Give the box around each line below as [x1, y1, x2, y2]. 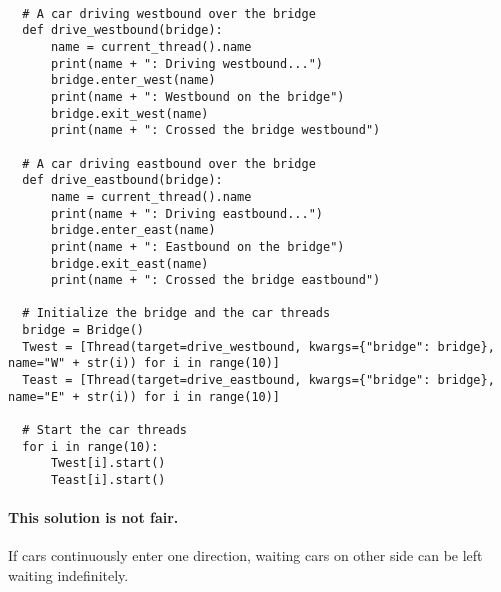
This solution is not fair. [8, 507, 179, 528]
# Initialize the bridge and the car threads [22, 306, 331, 321]
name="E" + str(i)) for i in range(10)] [8, 389, 281, 404]
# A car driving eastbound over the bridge [22, 156, 316, 171]
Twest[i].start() [50, 456, 166, 471]
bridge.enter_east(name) [50, 223, 216, 238]
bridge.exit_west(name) [50, 106, 209, 121]
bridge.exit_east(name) [50, 256, 209, 271]
